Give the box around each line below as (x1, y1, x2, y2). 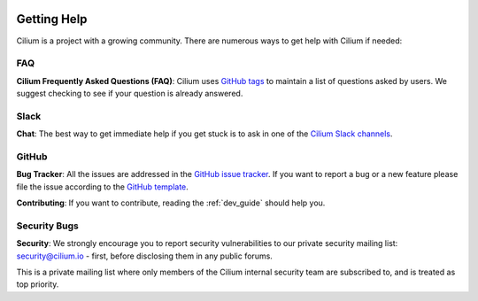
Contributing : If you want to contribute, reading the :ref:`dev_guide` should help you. (16, 197, 326, 208)
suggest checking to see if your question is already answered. (16, 89, 243, 99)
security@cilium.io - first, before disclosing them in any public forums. (16, 251, 274, 261)
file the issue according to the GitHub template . (16, 181, 189, 192)
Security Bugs (16, 220, 80, 232)
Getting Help (16, 12, 88, 27)
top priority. (16, 279, 59, 289)
